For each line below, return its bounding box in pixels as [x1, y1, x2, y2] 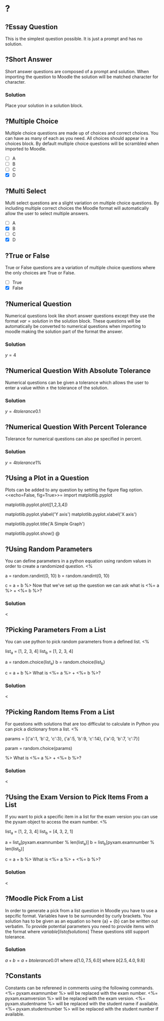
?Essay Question [5, 23, 58, 31]
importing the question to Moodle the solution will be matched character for [5, 74, 159, 80]
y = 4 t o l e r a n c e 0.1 [5, 409, 41, 415]
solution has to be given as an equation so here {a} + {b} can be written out [5, 918, 158, 924]
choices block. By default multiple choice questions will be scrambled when [5, 140, 159, 146]
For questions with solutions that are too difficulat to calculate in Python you [5, 721, 159, 727]
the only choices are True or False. [5, 270, 75, 276]
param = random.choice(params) [5, 745, 72, 751]
